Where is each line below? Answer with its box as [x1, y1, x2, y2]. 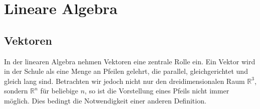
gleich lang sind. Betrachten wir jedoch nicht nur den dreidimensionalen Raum [4, 75, 245, 86]
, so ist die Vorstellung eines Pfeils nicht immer [85, 85, 229, 96]
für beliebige [40, 85, 79, 96]
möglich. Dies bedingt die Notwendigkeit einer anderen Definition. [4, 95, 206, 105]
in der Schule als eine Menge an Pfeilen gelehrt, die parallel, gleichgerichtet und [4, 66, 248, 76]
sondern [4, 85, 28, 96]
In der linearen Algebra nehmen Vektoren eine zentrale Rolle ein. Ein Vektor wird [4, 56, 255, 66]
